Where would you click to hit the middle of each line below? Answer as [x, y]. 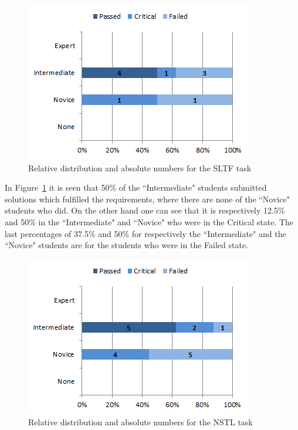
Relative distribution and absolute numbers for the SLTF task [140, 167]
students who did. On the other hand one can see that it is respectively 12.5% [145, 210]
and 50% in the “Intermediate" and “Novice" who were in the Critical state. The [149, 221]
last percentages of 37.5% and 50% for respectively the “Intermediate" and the [145, 233]
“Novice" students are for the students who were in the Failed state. [127, 245]
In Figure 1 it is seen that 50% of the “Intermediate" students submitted [136, 187]
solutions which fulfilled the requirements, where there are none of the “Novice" [147, 199]
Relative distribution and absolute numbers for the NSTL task [140, 422]
